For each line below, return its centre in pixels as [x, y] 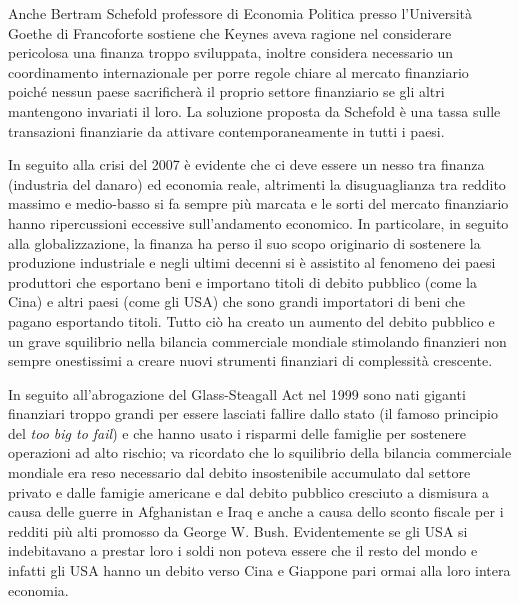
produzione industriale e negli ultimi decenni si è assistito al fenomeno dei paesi [252, 262]
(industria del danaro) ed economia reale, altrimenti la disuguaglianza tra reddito [257, 183]
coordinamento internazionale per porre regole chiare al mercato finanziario [238, 71]
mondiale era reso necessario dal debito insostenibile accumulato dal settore [239, 472]
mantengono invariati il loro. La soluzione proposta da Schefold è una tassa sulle [254, 110]
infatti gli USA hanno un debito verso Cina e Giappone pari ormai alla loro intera [259, 570]
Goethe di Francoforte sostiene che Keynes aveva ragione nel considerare [230, 32]
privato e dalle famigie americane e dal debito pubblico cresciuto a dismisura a [249, 491]
